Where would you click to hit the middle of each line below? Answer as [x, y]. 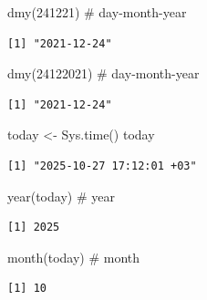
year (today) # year [61, 196]
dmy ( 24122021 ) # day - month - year [103, 73]
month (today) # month [74, 257]
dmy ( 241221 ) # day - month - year [97, 12]
